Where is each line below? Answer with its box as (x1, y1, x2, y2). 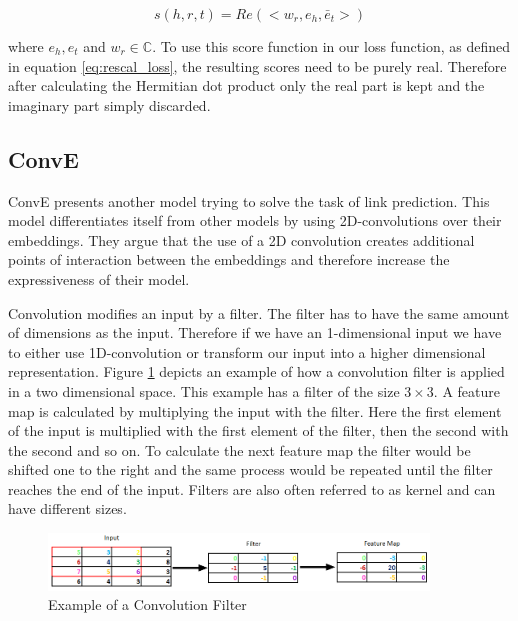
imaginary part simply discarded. (8, 94, 211, 115)
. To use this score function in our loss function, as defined (152, 36, 511, 56)
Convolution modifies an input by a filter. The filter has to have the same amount (8, 302, 510, 323)
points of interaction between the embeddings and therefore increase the (8, 249, 450, 270)
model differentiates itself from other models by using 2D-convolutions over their (8, 210, 502, 231)
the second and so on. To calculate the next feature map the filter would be (8, 439, 471, 460)
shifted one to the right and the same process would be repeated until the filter (8, 459, 493, 480)
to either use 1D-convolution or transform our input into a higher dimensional (8, 341, 486, 362)
